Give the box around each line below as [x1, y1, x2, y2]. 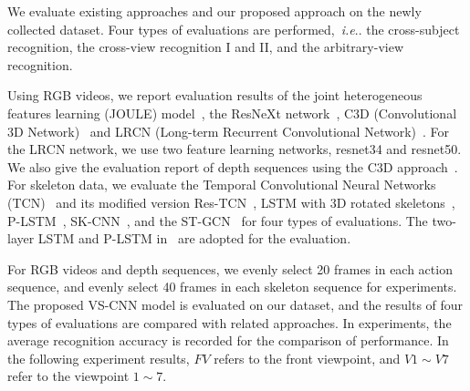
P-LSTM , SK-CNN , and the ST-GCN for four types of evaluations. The [7, 211, 428, 230]
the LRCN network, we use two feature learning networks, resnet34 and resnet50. [7, 139, 462, 159]
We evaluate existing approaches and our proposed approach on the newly [7, 2, 422, 20]
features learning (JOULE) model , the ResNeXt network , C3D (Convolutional [7, 103, 457, 122]
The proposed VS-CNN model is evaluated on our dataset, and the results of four [7, 294, 464, 314]
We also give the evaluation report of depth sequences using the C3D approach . [7, 157, 458, 176]
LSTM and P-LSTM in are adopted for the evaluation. [37, 229, 351, 248]
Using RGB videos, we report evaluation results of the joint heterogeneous [7, 86, 423, 105]
